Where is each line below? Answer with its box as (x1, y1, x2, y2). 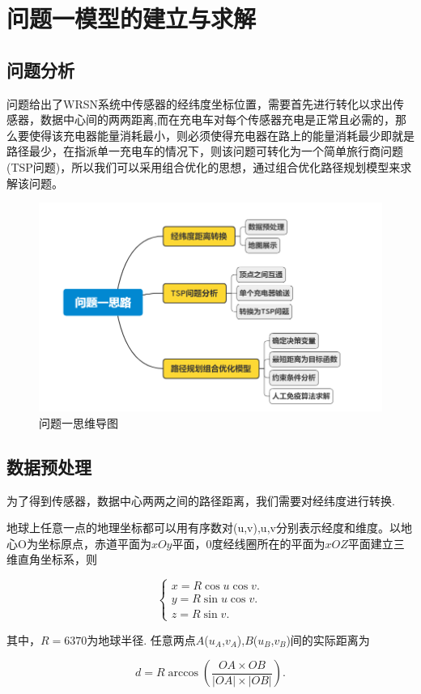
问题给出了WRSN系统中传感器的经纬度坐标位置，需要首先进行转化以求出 (6, 95, 393, 112)
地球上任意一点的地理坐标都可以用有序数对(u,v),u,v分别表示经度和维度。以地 (6, 519, 412, 536)
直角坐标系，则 (17, 551, 97, 568)
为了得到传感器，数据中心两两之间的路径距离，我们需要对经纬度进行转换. (6, 492, 395, 509)
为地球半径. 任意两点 (87, 631, 196, 648)
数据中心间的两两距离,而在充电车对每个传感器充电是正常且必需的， (40, 111, 395, 128)
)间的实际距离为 (286, 631, 370, 648)
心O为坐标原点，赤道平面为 (6, 534, 151, 551)
